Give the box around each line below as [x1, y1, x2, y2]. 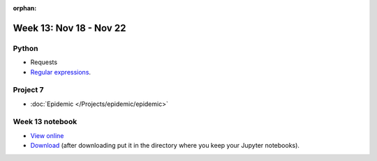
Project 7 [13, 85, 45, 95]
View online [30, 131, 64, 139]
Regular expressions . [30, 68, 91, 76]
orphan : [13, 4, 37, 12]
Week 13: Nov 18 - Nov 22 [13, 22, 126, 34]
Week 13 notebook [13, 117, 77, 127]
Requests [30, 58, 58, 66]
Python [13, 43, 38, 53]
